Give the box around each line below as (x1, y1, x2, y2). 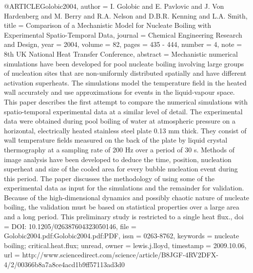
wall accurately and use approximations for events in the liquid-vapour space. (4, 87, 235, 97)
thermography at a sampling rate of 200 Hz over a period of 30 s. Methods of (4, 144, 234, 154)
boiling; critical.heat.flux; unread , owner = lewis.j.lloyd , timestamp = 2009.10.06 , (4, 240, 247, 250)
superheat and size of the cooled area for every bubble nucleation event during (4, 164, 238, 174)
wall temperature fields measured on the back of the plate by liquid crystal (4, 135, 228, 145)
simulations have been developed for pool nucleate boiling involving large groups (4, 58, 244, 68)
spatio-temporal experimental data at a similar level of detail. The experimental (4, 106, 243, 116)
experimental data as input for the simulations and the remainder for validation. (4, 183, 244, 193)
